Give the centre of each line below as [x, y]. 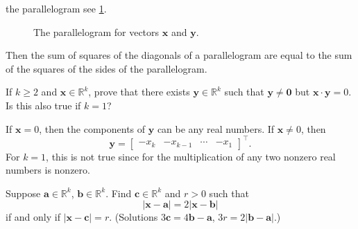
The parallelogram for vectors [96, 31]
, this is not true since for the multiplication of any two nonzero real [191, 156]
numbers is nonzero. [48, 170]
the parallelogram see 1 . [56, 8]
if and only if [33, 217]
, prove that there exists [139, 92]
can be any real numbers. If [216, 128]
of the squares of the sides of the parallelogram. [106, 68]
